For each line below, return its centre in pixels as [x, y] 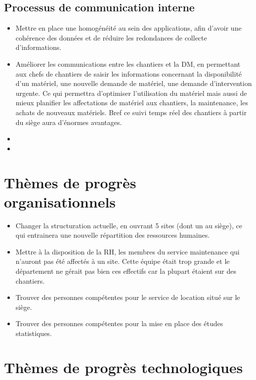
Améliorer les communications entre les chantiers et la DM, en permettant [128, 63]
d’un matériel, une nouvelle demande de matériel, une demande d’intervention [134, 83]
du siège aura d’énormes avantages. [69, 122]
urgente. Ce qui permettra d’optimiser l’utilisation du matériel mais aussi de [131, 93]
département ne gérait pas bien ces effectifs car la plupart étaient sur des [126, 271]
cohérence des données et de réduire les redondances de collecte [111, 37]
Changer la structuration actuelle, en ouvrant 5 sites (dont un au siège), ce [129, 225]
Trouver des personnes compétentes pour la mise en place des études [119, 323]
